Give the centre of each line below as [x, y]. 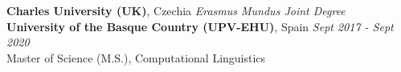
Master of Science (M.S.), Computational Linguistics [136, 57]
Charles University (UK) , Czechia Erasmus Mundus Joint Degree [176, 10]
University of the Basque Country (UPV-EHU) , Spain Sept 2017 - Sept [200, 26]
